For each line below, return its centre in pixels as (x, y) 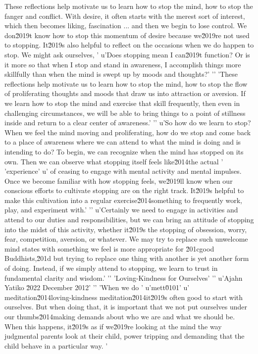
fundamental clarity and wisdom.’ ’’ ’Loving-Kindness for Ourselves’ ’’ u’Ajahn (124, 278)
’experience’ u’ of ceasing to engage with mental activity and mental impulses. (123, 171)
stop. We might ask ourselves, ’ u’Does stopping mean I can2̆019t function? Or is (127, 54)
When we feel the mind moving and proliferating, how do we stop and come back (128, 132)
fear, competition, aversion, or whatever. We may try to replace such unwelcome (126, 239)
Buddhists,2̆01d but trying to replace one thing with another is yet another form (127, 258)
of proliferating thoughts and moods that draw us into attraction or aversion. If (125, 93)
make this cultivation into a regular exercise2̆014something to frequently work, (123, 200)
